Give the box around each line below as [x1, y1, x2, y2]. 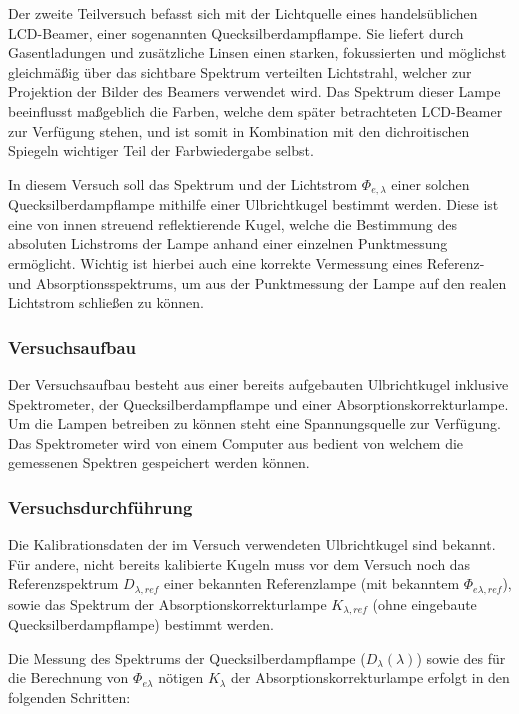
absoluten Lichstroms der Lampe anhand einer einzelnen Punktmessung [8, 233, 448, 254]
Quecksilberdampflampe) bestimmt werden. [8, 614, 274, 635]
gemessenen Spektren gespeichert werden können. [8, 452, 310, 473]
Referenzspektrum [8, 573, 119, 594]
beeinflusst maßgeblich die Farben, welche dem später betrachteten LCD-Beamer [8, 100, 503, 121]
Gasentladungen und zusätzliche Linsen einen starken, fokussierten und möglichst [8, 42, 507, 63]
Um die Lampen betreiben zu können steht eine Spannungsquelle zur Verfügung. [8, 413, 501, 434]
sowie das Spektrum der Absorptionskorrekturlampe [8, 593, 327, 614]
